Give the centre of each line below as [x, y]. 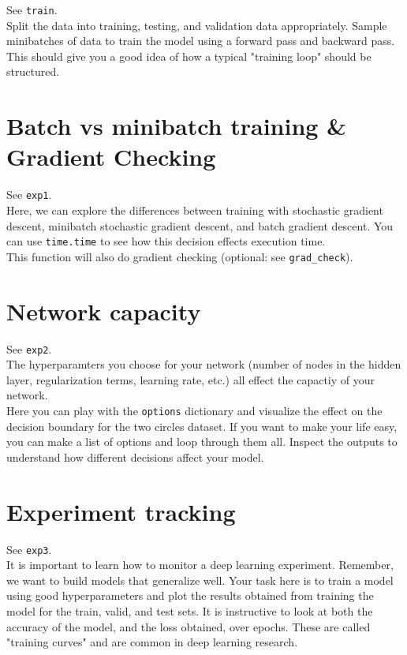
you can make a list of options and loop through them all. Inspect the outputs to [202, 442]
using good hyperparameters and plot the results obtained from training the [190, 595]
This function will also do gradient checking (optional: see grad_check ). [180, 256]
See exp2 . [29, 348]
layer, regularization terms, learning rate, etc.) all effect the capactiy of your [190, 379]
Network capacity [104, 311]
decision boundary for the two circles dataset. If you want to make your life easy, [202, 426]
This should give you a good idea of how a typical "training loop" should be [189, 56]
